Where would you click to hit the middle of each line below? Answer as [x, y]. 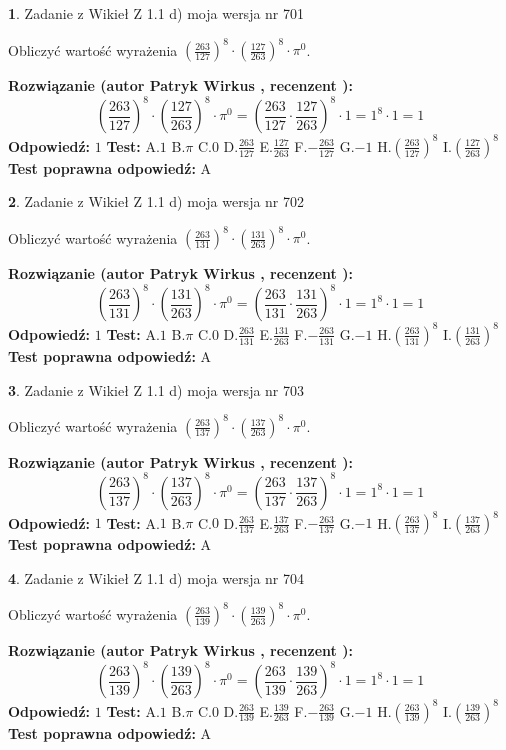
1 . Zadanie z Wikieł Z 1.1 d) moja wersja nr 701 [156, 13]
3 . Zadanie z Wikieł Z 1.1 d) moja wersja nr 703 [156, 389]
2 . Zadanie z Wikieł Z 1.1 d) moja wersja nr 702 [156, 201]
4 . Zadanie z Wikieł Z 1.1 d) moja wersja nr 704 [156, 577]
